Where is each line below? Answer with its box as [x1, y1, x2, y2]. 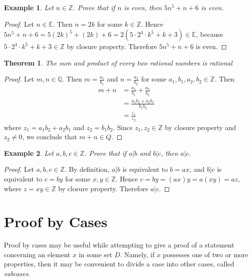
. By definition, [65, 164, 110, 174]
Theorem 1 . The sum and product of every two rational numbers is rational [4, 57, 233, 67]
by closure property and [165, 122, 236, 132]
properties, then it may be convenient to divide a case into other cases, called [4, 259, 234, 269]
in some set [78, 249, 112, 259]
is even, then [124, 2, 162, 12]
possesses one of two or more [162, 249, 249, 259]
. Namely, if [120, 249, 155, 259]
